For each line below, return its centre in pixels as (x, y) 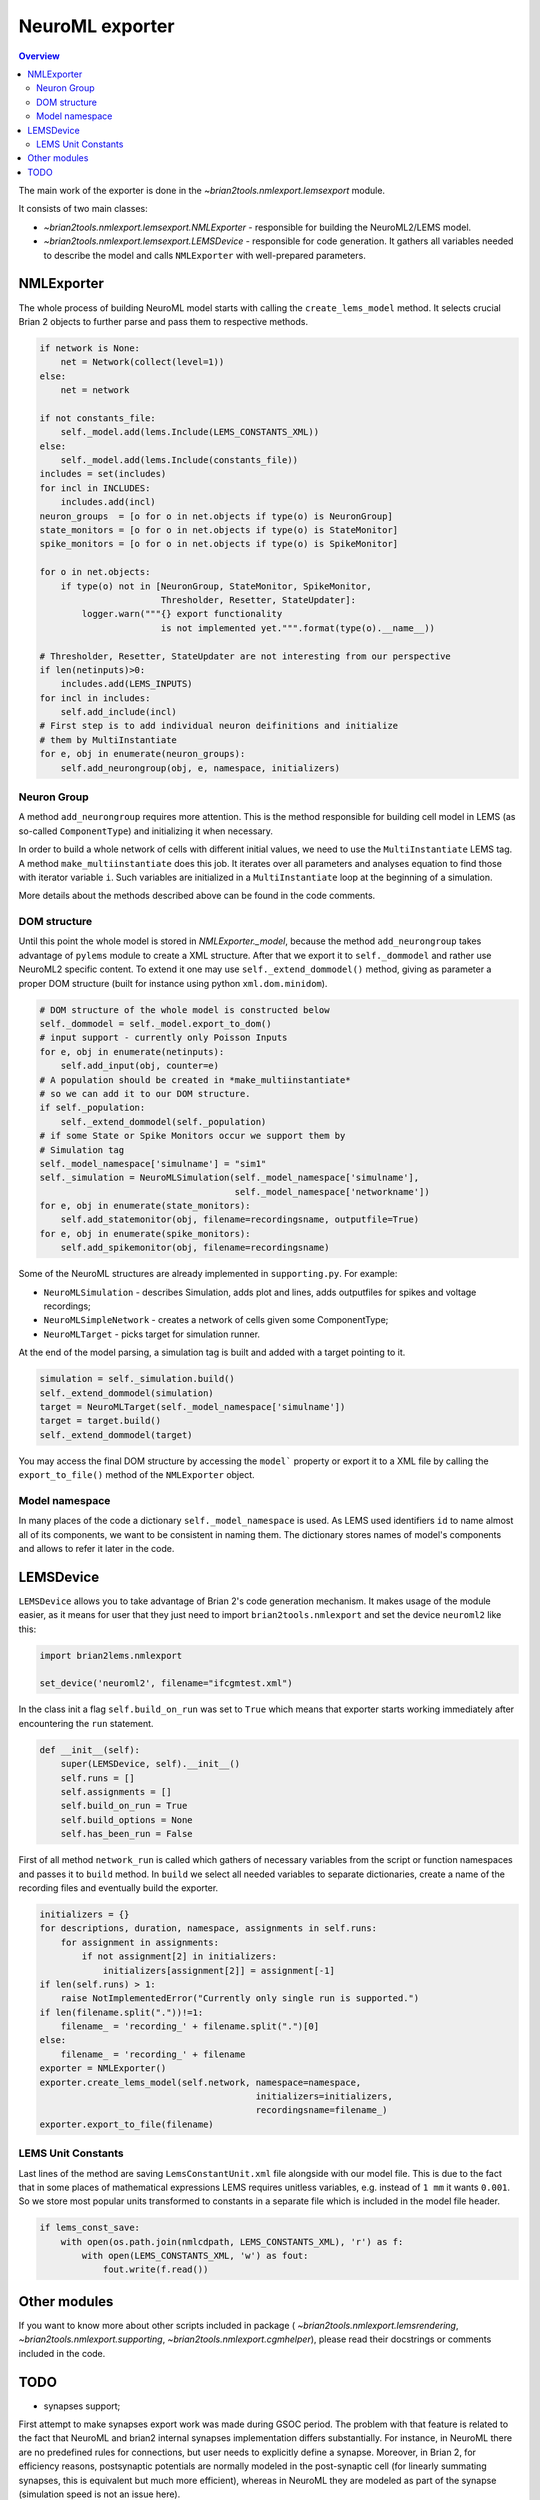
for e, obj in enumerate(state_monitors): (145, 1206)
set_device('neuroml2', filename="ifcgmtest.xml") (166, 1683)
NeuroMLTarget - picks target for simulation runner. (151, 1334)
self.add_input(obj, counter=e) (140, 1066)
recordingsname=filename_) (321, 2110)
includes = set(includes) (103, 474)
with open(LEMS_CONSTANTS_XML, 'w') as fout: (195, 2256)
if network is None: (89, 348)
